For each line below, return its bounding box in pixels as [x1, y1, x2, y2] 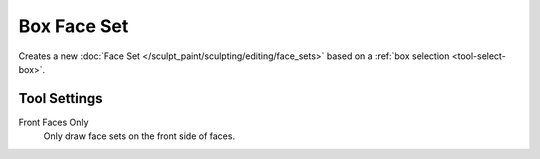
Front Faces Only [18, 116, 89, 128]
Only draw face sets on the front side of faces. [43, 130, 235, 142]
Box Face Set [18, 15, 129, 37]
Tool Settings [18, 90, 104, 107]
